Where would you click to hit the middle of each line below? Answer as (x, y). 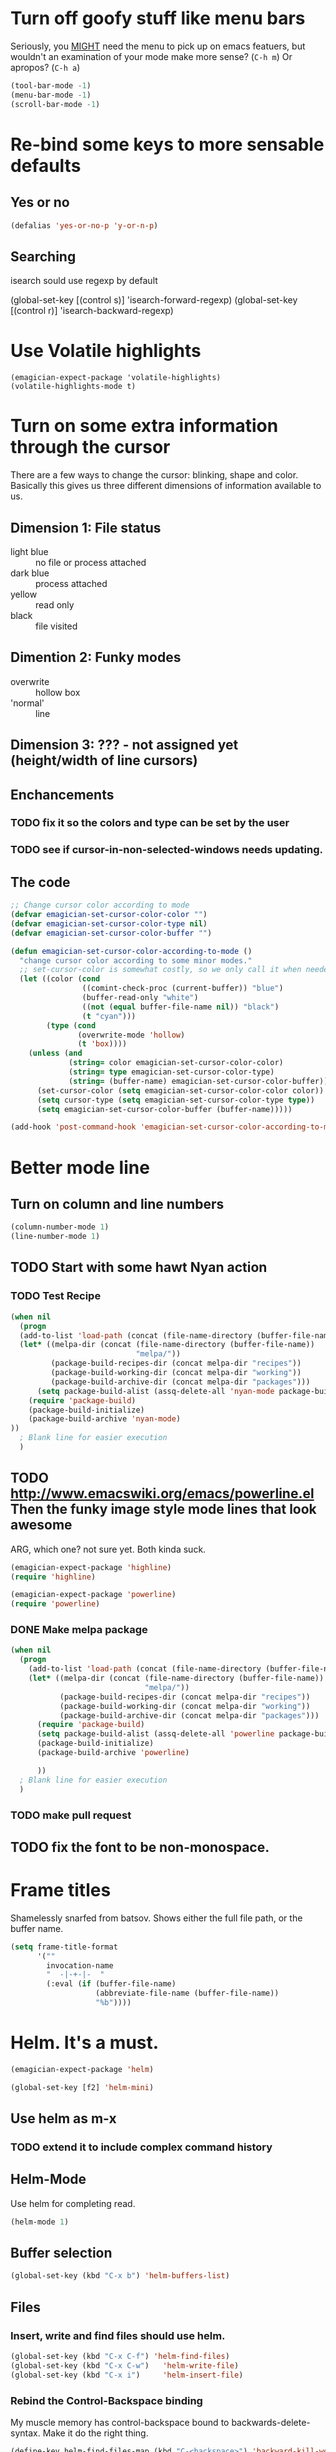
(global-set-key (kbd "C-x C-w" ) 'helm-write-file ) (125, 2365)
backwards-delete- (271, 2422)
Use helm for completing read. (73, 2203)
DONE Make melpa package (79, 1630)
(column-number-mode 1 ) (60, 1227)
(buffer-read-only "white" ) (140, 998)
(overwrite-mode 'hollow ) (131, 1035)
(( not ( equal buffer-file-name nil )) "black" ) (180, 1007)
